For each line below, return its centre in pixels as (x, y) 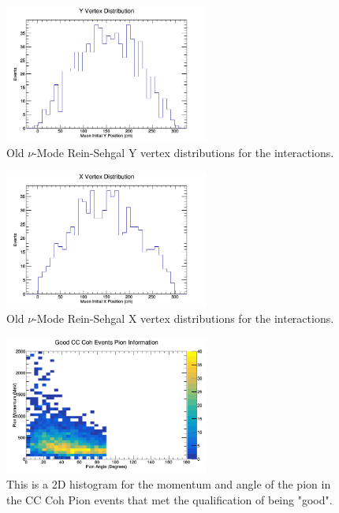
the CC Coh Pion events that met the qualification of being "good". (169, 499)
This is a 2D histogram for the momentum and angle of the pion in (169, 483)
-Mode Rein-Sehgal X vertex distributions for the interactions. (184, 318)
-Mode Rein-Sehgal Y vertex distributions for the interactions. (184, 153)
